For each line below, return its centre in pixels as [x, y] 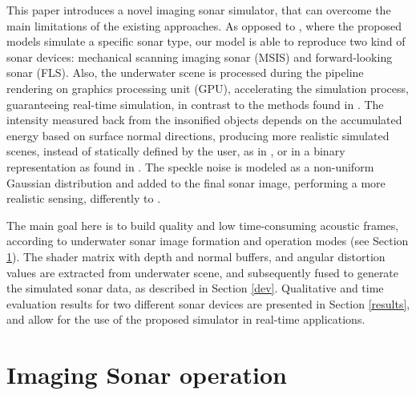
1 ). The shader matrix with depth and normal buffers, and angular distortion [196, 256]
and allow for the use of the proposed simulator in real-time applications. [186, 319]
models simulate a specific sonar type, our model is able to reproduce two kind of [206, 41]
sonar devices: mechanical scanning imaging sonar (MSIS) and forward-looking [200, 56]
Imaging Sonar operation [147, 375]
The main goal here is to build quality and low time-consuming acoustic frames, [203, 225]
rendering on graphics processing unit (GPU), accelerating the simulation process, [208, 88]
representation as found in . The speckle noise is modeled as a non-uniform [190, 166]
